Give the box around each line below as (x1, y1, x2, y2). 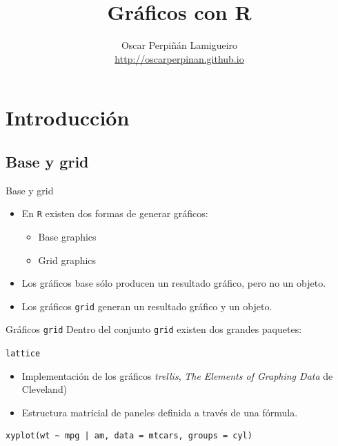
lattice (6, 349, 41, 359)
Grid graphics (38, 252, 97, 267)
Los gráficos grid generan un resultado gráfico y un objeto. (21, 298, 272, 313)
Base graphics (38, 229, 97, 243)
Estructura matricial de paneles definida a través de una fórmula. (21, 405, 298, 419)
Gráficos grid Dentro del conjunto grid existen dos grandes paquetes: (6, 322, 302, 336)
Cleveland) (21, 382, 68, 396)
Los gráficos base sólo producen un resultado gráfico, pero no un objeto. (21, 276, 326, 290)
